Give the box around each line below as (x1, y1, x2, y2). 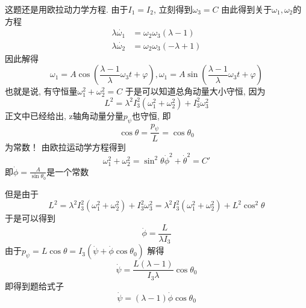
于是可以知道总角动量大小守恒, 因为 (125, 85, 266, 97)
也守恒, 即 (132, 109, 171, 122)
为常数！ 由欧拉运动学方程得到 (5, 140, 126, 153)
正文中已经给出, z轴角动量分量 (5, 109, 123, 122)
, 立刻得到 (153, 3, 193, 15)
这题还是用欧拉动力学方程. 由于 (5, 3, 128, 15)
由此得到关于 (221, 3, 272, 15)
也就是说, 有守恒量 (5, 85, 78, 97)
